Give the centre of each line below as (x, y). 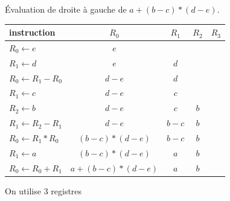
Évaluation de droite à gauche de (66, 9)
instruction (32, 32)
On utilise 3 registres (43, 190)
